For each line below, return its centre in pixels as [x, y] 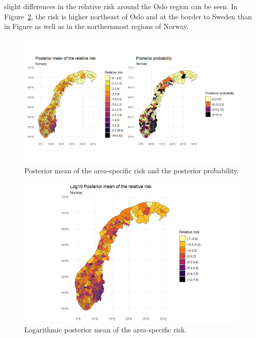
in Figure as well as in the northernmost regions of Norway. [96, 26]
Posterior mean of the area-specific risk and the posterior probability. [132, 170]
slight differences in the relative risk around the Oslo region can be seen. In [121, 6]
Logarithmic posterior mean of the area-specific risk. [106, 329]
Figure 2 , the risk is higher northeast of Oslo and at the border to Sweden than [128, 16]
